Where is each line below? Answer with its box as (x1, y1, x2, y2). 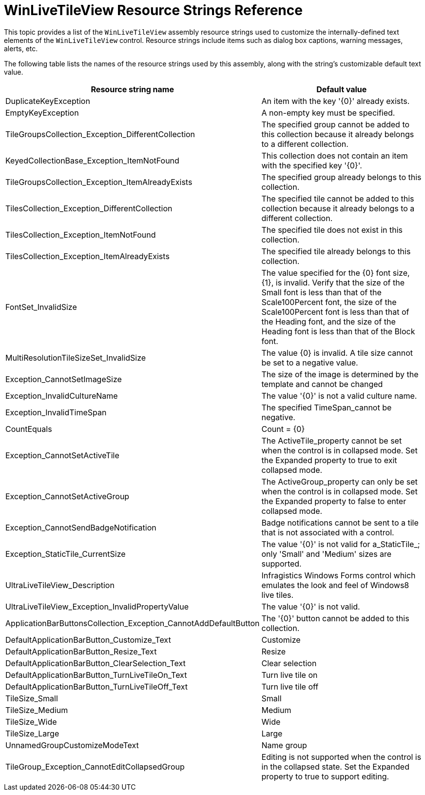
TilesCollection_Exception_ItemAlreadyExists (5, 251, 170, 261)
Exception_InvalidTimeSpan (5, 407, 107, 417)
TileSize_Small (5, 693, 58, 703)
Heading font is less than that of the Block (261, 326, 415, 336)
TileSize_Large (5, 728, 59, 738)
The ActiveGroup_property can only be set (261, 476, 418, 487)
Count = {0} (261, 424, 305, 434)
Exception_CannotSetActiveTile (5, 450, 119, 460)
